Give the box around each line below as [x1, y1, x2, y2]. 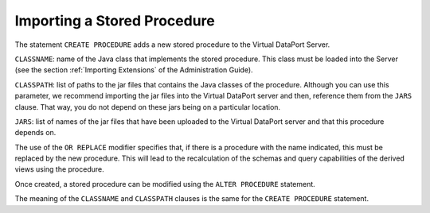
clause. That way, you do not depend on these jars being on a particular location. [14, 102, 281, 111]
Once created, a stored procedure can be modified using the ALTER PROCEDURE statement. [14, 179, 316, 188]
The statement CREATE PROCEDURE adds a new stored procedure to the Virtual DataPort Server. [14, 40, 330, 49]
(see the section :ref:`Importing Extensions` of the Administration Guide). [14, 65, 254, 75]
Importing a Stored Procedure [14, 12, 215, 29]
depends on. [14, 128, 57, 137]
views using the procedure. [14, 165, 105, 174]
